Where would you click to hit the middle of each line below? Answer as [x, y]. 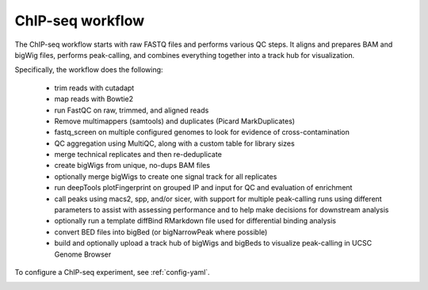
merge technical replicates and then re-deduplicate [138, 155]
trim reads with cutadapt [94, 88]
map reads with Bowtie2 [94, 99]
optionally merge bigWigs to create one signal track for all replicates [166, 176]
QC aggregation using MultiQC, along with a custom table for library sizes [174, 143]
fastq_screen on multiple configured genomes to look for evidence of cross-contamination [202, 132]
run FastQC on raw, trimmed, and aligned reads [132, 110]
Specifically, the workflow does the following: [89, 70]
